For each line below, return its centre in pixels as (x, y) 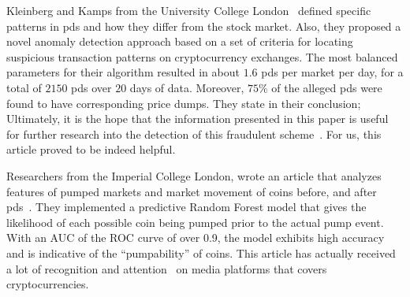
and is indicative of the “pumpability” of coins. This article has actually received (201, 252)
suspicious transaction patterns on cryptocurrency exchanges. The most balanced (202, 56)
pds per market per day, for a (332, 72)
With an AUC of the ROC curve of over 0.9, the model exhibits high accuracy (196, 238)
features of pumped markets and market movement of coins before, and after (192, 191)
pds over (91, 87)
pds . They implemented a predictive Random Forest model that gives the (186, 207)
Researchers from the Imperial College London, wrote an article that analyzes (194, 175)
